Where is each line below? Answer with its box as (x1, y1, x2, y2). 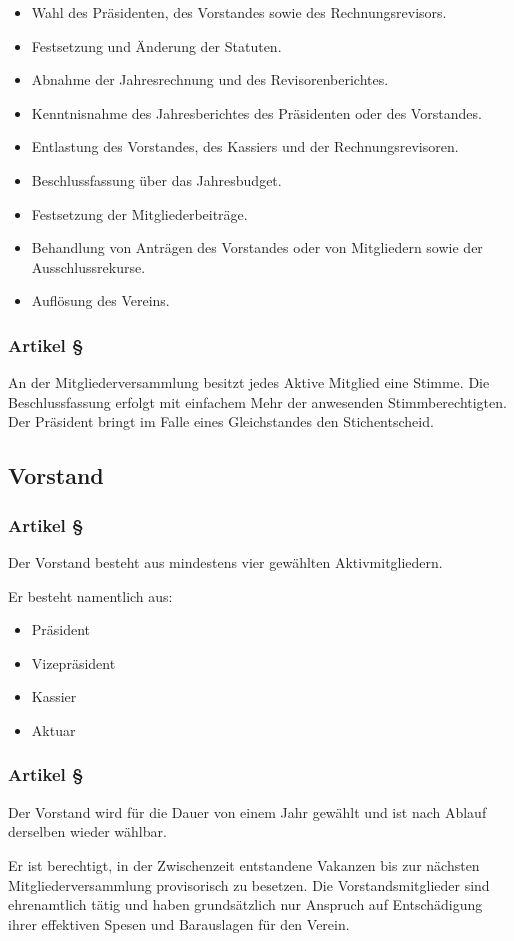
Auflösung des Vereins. (31, 290, 170, 311)
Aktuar (31, 719, 76, 740)
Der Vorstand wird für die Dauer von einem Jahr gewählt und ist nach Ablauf (8, 801, 487, 822)
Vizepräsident (31, 652, 116, 673)
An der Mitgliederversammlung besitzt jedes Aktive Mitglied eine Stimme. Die (8, 372, 490, 393)
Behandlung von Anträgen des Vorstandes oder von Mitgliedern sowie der (31, 237, 483, 258)
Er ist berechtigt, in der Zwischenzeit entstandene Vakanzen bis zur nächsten (8, 854, 480, 875)
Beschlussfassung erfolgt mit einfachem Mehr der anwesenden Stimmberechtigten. (8, 391, 507, 412)
